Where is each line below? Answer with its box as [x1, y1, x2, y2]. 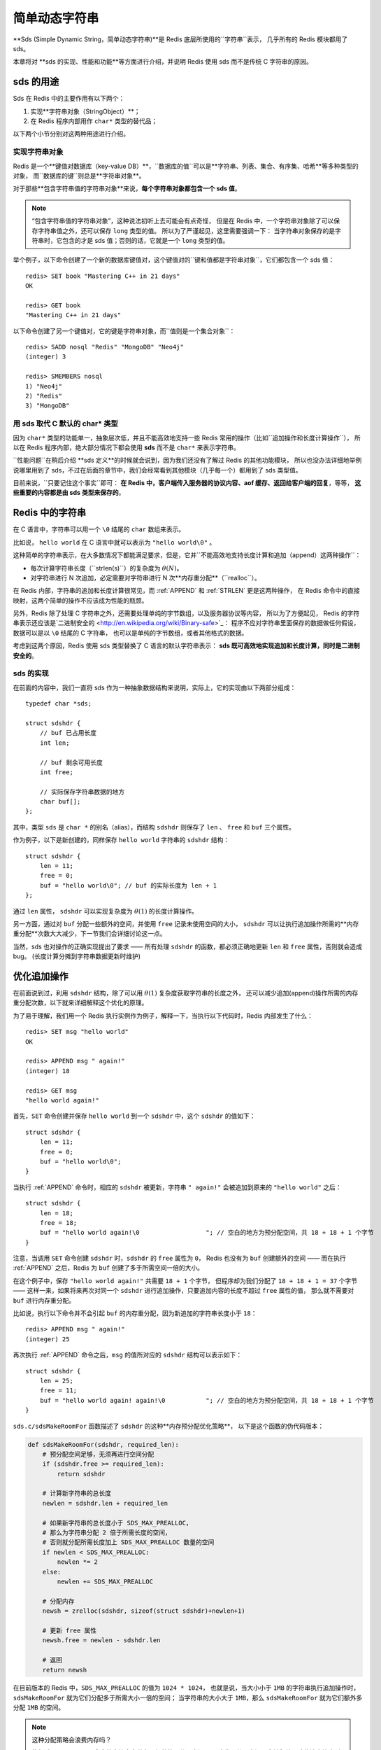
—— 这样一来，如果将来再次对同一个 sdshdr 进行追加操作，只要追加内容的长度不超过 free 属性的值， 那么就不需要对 [13, 1287, 354, 1295]
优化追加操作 [13, 970, 69, 982]
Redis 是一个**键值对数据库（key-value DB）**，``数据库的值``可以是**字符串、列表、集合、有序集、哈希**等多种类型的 [13, 162, 359, 170]
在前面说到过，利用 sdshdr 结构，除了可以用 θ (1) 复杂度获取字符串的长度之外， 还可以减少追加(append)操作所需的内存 [13, 989, 359, 997]
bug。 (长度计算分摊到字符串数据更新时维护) [13, 952, 141, 960]
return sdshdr [57, 1470, 106, 1478]
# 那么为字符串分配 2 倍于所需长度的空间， [42, 1529, 171, 1536]
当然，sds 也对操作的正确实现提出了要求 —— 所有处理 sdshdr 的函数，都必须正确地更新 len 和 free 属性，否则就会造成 [13, 942, 363, 951]
